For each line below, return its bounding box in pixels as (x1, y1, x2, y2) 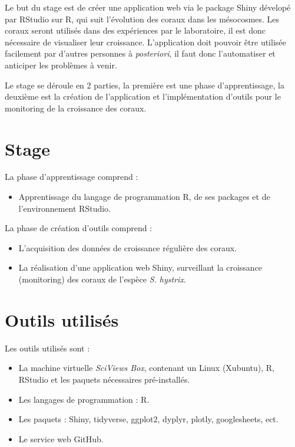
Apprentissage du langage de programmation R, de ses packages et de (18, 190, 270, 203)
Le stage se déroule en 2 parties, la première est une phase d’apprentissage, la (5, 78, 284, 91)
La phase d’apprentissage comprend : (5, 170, 138, 183)
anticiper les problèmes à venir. (5, 58, 117, 71)
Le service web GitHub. (18, 432, 104, 445)
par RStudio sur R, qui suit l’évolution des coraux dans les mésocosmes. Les (5, 12, 280, 25)
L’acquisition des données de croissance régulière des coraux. (18, 241, 237, 254)
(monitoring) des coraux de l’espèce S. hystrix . (18, 273, 186, 285)
